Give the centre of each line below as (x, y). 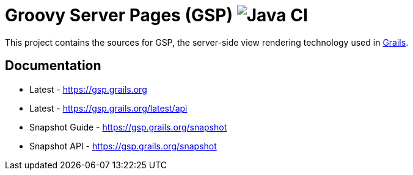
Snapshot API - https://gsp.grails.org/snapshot (123, 146)
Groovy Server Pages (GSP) (119, 15)
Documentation (53, 66)
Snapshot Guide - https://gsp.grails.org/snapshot (128, 127)
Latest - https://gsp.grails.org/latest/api (108, 108)
